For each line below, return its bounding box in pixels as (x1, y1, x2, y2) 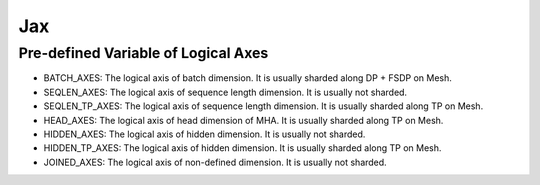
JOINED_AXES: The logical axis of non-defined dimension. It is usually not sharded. (43, 156, 387, 168)
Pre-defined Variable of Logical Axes (18, 44, 269, 62)
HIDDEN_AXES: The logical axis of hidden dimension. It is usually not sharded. (43, 128, 366, 140)
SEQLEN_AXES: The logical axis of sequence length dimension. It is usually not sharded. (43, 86, 408, 98)
